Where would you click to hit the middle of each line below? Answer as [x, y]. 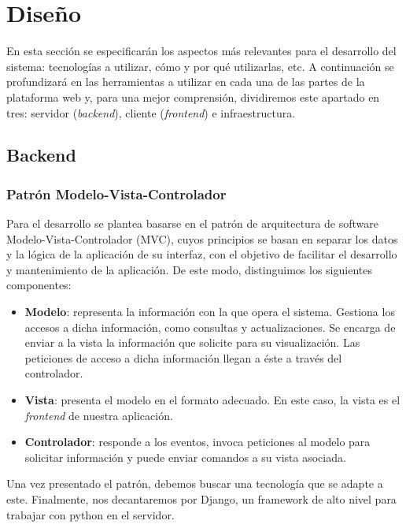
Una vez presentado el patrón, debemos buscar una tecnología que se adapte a [195, 483]
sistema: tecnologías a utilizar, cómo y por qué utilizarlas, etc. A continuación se [200, 66]
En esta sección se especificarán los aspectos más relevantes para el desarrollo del [201, 51]
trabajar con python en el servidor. [90, 514]
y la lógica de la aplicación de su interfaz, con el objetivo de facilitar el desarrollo [202, 254]
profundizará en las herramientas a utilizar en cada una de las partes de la [186, 82]
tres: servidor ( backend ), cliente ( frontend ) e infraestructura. [151, 112]
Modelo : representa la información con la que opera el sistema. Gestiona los [210, 312]
